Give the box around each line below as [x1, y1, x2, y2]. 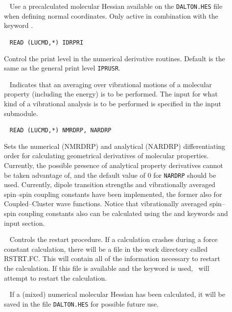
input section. [4, 217, 45, 228]
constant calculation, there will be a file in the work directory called [4, 243, 208, 254]
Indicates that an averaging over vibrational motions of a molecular [9, 79, 212, 89]
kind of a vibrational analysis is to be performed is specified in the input [4, 98, 221, 108]
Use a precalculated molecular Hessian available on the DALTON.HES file [9, 1, 223, 11]
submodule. [4, 108, 38, 118]
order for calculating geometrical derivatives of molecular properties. [4, 150, 209, 161]
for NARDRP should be [153, 169, 216, 180]
